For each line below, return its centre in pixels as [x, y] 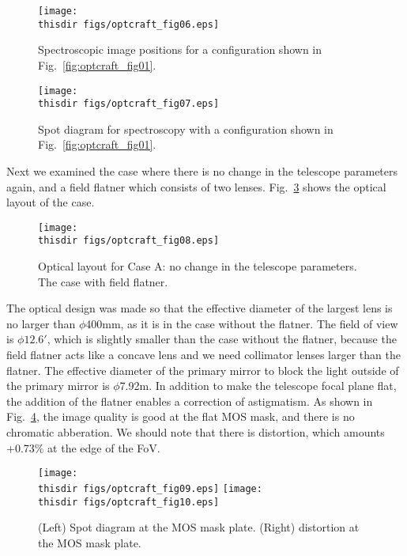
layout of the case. [51, 202]
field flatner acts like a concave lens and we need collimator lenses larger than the [203, 355]
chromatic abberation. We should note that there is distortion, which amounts [196, 432]
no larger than [41, 323]
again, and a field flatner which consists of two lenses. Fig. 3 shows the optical [196, 186]
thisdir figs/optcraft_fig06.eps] [129, 24]
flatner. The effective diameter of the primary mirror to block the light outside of [203, 370]
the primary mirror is [58, 386]
